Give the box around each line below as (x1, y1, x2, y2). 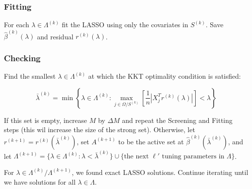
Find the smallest (4, 71, 56, 81)
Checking (4, 52, 41, 64)
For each (4, 19, 29, 30)
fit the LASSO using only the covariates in (62, 19, 188, 30)
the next (124, 153, 149, 160)
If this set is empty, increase (4, 115, 87, 125)
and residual (37, 31, 74, 41)
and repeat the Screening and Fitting (122, 115, 233, 125)
